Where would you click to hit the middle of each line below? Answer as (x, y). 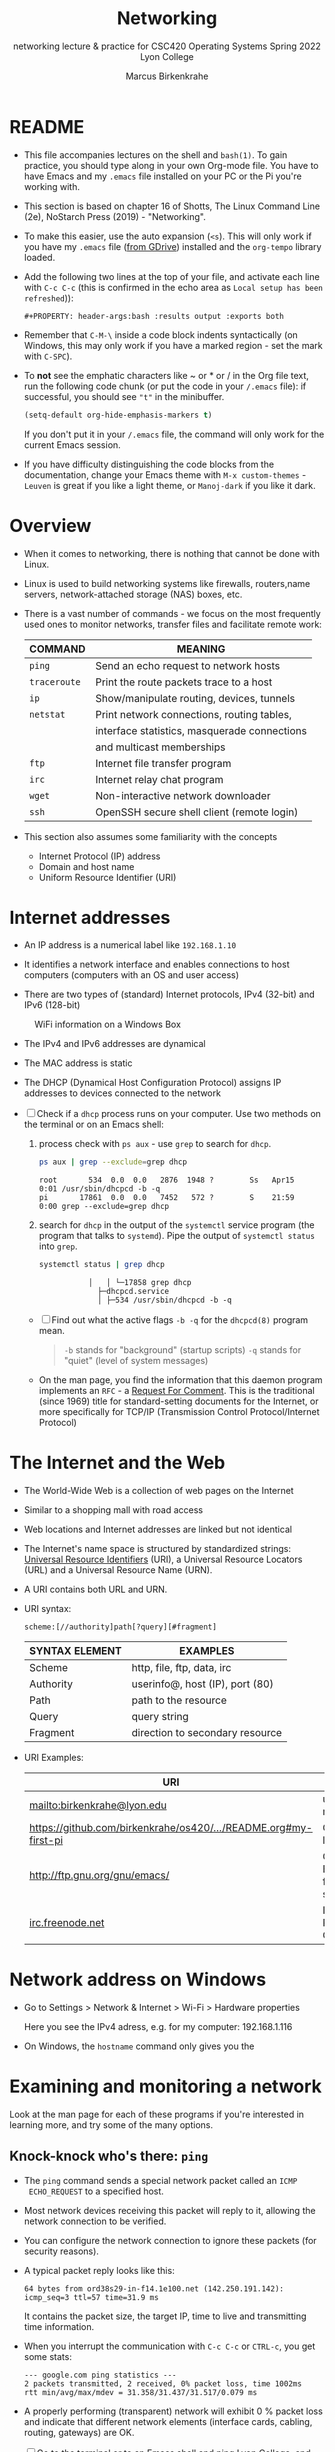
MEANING (201, 649)
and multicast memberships (160, 747)
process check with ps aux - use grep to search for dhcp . (155, 1144)
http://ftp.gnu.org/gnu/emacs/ (99, 1875)
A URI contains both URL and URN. (95, 1589)
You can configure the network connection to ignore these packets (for (170, 2240)
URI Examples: (53, 1758)
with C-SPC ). (48, 356)
